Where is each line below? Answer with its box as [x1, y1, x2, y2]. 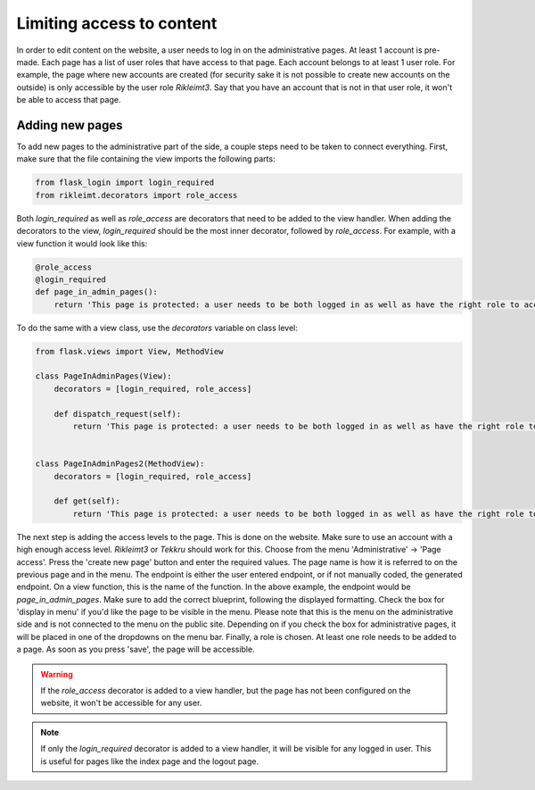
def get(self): [53, 496, 120, 506]
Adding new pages [16, 117, 123, 133]
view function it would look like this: [16, 237, 148, 249]
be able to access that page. [16, 95, 121, 105]
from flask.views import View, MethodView [35, 346, 224, 356]
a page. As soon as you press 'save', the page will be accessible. [16, 644, 255, 655]
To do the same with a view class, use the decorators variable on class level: [16, 322, 299, 333]
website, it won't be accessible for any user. [40, 697, 202, 709]
